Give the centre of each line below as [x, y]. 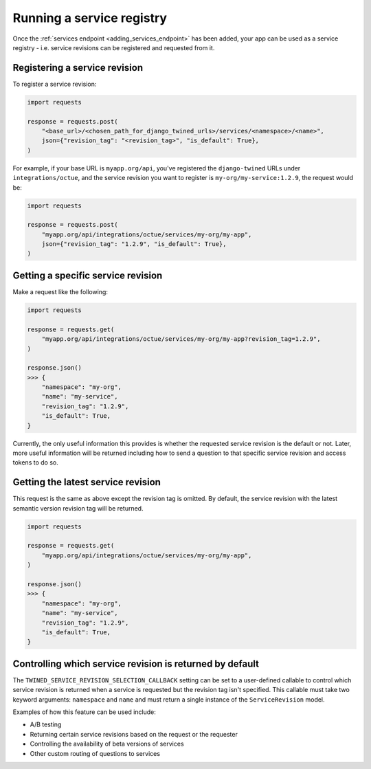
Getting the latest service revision [87, 482]
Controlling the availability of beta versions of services [107, 744]
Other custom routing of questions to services [95, 753]
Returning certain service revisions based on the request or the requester [134, 734]
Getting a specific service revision [88, 275]
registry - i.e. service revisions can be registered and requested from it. [114, 47]
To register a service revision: [55, 84]
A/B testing [46, 724]
